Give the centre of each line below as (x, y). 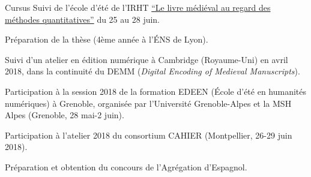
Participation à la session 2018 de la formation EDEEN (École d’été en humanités (156, 91)
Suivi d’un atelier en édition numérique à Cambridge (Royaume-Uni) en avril (146, 59)
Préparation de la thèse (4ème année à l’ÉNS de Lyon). (107, 39)
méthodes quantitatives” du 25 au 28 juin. (83, 19)
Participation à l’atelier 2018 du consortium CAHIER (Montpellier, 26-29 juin (149, 135)
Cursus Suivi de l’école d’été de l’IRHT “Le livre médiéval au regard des (138, 7)
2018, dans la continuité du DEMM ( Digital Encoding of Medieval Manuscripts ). (152, 71)
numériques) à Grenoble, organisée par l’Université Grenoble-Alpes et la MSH (148, 103)
